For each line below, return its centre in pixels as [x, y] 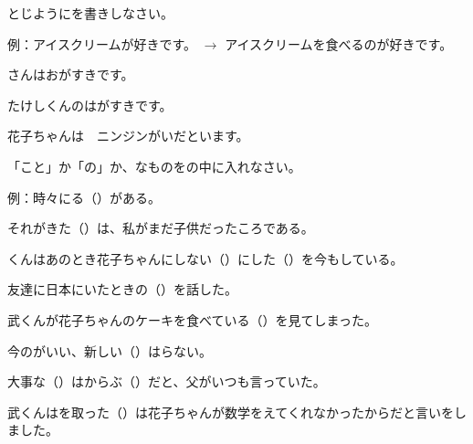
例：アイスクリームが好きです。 [102, 43]
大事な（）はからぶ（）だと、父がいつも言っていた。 [167, 381]
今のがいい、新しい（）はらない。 [110, 350]
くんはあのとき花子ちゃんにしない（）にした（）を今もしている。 [205, 258]
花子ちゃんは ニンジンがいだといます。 [128, 136]
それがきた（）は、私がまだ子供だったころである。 [161, 228]
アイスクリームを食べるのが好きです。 [339, 43]
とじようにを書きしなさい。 [90, 13]
